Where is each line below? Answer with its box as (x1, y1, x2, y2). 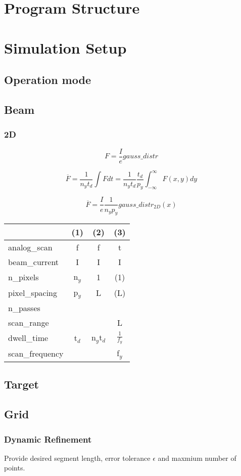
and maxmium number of (158, 452, 236, 463)
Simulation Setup (4, 37, 127, 58)
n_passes (8, 302, 40, 314)
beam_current (8, 256, 59, 268)
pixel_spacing (8, 287, 57, 299)
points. (4, 462, 25, 473)
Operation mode (4, 72, 91, 88)
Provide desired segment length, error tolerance (4, 452, 151, 463)
